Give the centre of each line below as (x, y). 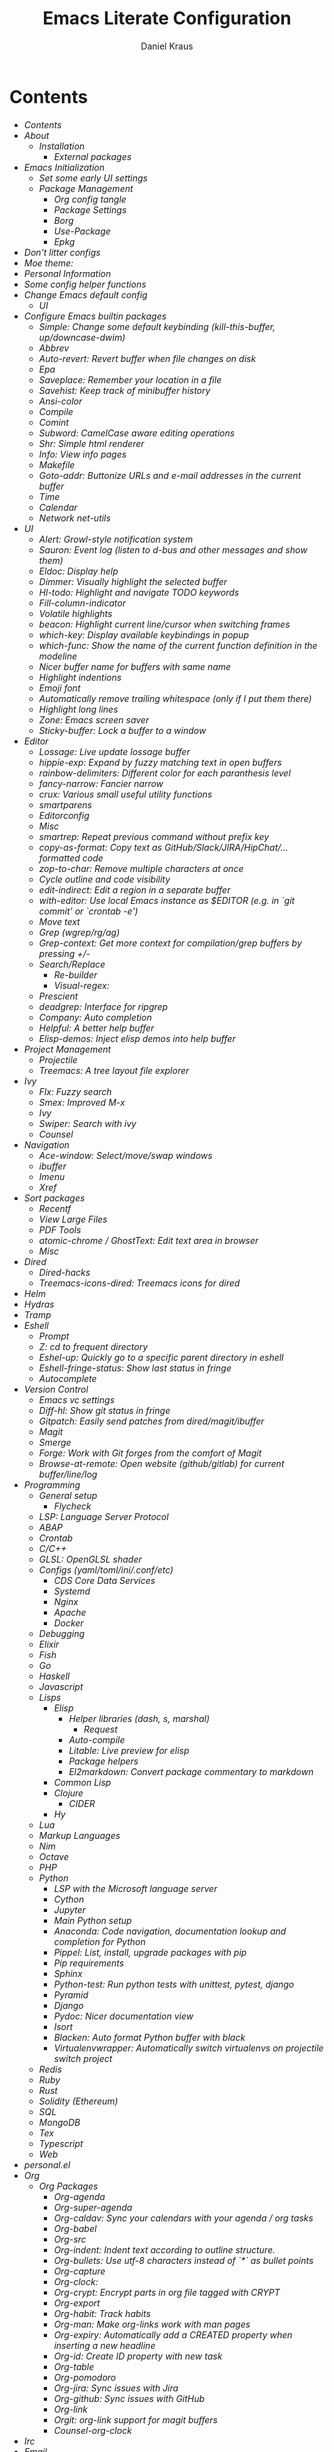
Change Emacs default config (85, 294)
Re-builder (75, 974)
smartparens (65, 804)
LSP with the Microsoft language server (135, 1888)
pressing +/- (64, 953)
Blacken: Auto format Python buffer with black (149, 2037)
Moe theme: (48, 263)
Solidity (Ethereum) (78, 2101)
